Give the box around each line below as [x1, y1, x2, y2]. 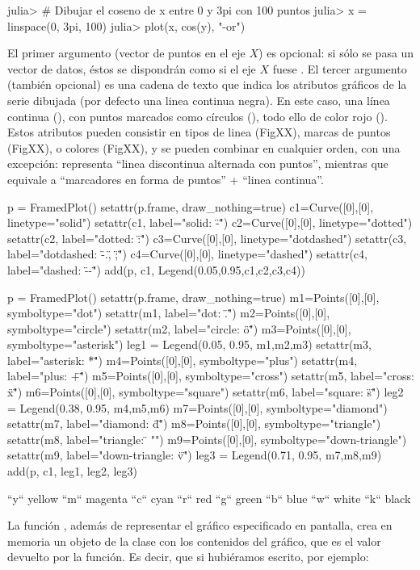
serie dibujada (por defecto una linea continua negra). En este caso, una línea [7, 91, 390, 108]
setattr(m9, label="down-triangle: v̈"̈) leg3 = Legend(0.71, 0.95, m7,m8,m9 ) [7, 446, 382, 463]
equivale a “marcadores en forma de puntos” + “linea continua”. [7, 170, 324, 187]
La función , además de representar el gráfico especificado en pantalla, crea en [7, 517, 393, 534]
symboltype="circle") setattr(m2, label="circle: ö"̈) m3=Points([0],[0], [7, 320, 351, 337]
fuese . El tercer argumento [272, 60, 407, 77]
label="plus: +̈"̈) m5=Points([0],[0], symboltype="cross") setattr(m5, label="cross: [7, 367, 414, 384]
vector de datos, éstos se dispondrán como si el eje [7, 60, 256, 77]
